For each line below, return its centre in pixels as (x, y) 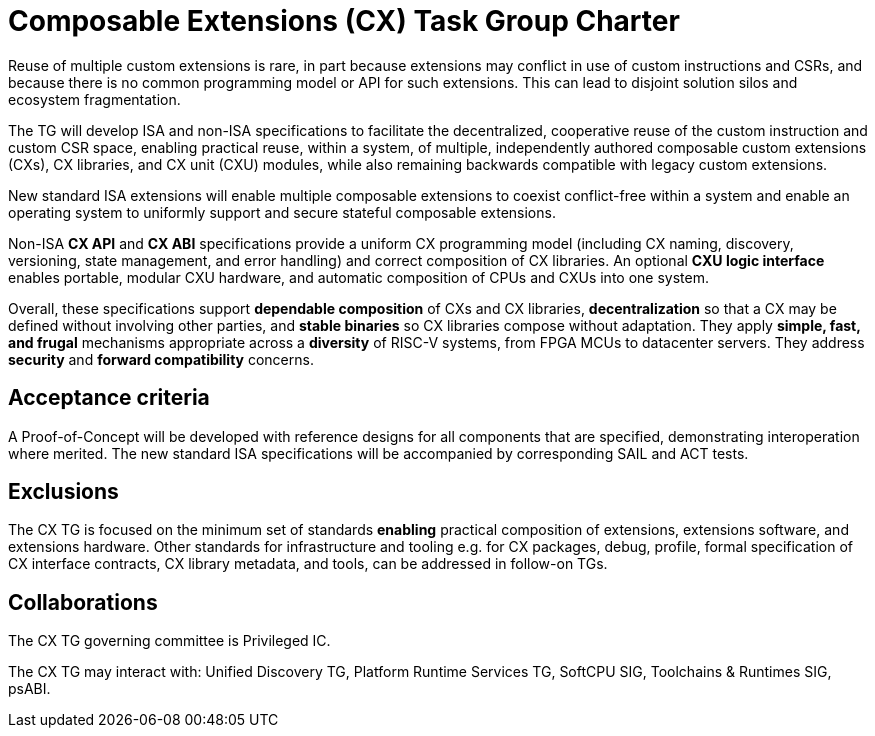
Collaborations (83, 602)
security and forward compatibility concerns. (161, 359)
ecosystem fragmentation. (94, 99)
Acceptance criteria (109, 398)
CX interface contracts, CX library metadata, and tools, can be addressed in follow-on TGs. (308, 564)
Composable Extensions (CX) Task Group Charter (344, 21)
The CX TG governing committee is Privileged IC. (169, 641)
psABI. (29, 689)
